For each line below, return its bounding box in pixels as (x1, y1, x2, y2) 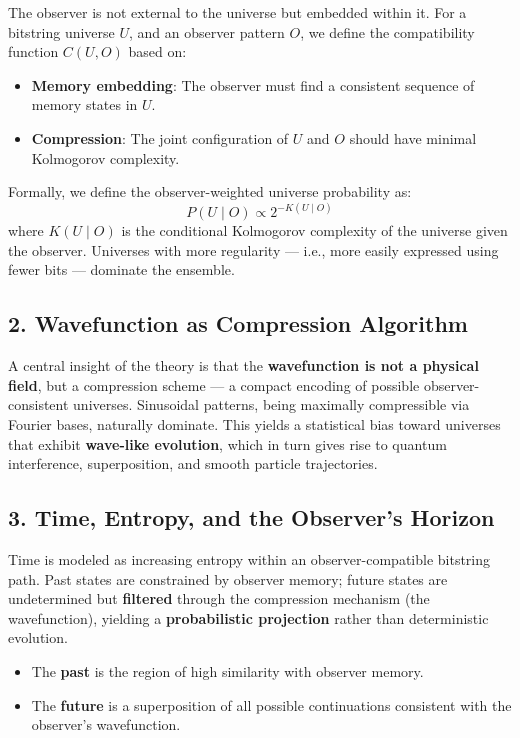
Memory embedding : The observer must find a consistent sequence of (31, 74, 475, 95)
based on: (128, 41, 187, 62)
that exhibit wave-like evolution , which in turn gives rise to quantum (8, 433, 447, 454)
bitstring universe (8, 21, 115, 42)
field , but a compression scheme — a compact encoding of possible (8, 374, 420, 395)
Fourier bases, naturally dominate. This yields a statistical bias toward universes (8, 413, 501, 434)
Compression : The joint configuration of (31, 127, 289, 148)
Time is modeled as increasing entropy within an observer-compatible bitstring (8, 548, 491, 569)
